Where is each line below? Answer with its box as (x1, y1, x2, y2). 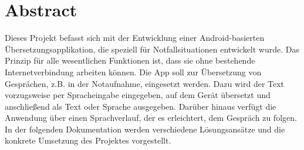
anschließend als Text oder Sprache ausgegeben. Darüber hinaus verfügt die (5, 100, 276, 112)
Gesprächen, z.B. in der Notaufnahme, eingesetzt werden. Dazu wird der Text (5, 77, 285, 89)
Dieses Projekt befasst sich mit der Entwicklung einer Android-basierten (5, 32, 265, 44)
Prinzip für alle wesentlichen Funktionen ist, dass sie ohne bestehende (5, 54, 255, 67)
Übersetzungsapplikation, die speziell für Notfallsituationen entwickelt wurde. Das (5, 43, 300, 55)
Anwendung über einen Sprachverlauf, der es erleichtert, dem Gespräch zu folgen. (5, 111, 297, 124)
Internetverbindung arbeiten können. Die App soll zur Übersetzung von (5, 65, 262, 78)
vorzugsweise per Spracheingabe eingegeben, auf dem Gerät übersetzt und (5, 89, 271, 101)
